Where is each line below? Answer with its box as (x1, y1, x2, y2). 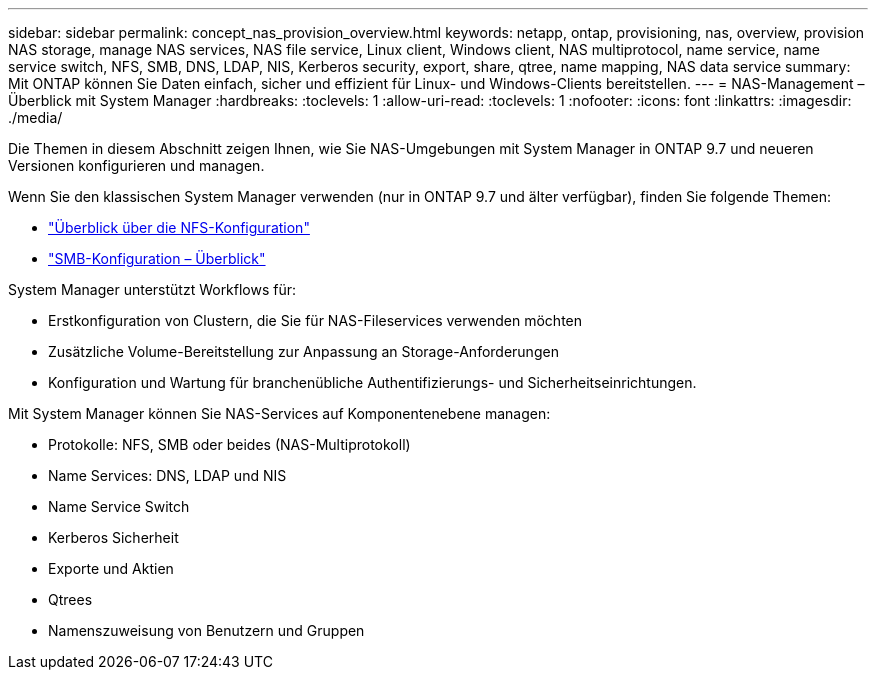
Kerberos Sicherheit (48, 529, 179, 546)
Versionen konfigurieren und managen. (8, 157, 265, 174)
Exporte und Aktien (48, 560, 174, 577)
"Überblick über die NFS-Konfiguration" (48, 219, 310, 236)
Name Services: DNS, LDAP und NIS (48, 467, 287, 484)
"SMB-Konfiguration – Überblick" (48, 250, 266, 267)
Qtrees (48, 591, 93, 608)
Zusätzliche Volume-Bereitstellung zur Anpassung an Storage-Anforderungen (48, 343, 559, 360)
